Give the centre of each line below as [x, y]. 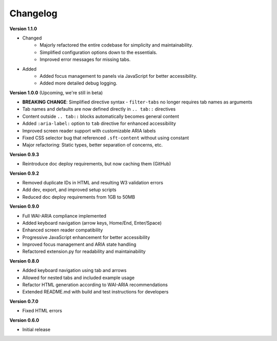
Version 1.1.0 [23, 29]
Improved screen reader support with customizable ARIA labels [89, 131]
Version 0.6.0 [24, 320]
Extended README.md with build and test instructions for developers [95, 292]
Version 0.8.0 [24, 261]
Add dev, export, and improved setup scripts [69, 190]
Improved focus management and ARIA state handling [79, 244]
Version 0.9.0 [24, 206]
